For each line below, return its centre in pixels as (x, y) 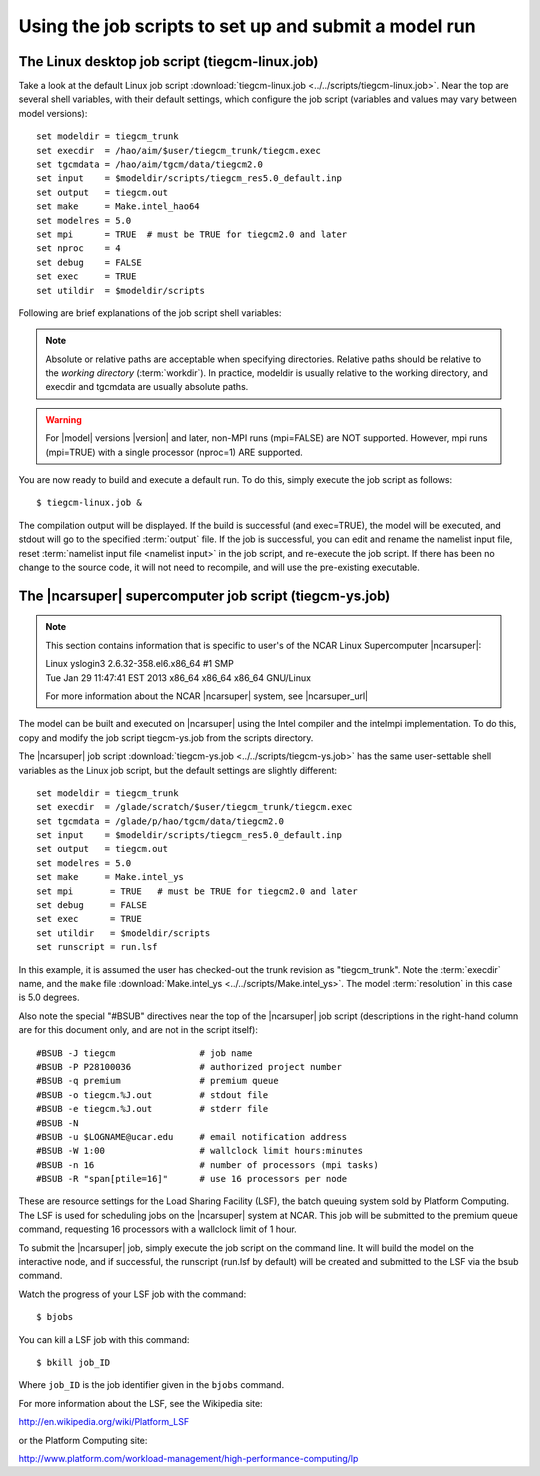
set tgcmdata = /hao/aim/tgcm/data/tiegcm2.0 (150, 164)
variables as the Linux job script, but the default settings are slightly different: (178, 770)
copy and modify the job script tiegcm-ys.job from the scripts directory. (166, 737)
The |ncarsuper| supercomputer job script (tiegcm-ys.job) (204, 595)
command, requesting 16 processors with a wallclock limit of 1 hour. (157, 1229)
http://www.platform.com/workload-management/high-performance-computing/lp (188, 1458)
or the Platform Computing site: (83, 1440)
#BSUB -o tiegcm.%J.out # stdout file (152, 1094)
